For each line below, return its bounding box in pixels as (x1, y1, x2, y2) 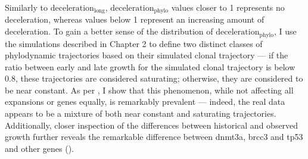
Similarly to (5, 1, 48, 13)
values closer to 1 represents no (171, 1, 285, 13)
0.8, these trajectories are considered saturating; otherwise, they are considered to (5, 72, 303, 85)
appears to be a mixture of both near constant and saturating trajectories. (5, 107, 276, 120)
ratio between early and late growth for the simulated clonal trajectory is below (5, 60, 295, 73)
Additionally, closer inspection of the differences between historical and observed (5, 119, 298, 131)
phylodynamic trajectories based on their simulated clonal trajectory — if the (5, 49, 288, 61)
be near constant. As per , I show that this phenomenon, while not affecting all (5, 83, 294, 96)
